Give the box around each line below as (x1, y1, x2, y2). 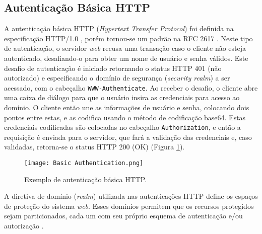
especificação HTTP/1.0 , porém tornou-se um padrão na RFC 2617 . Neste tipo (4, 33, 253, 43)
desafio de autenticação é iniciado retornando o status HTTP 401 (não (4, 62, 222, 73)
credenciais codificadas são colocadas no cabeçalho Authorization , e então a (4, 122, 241, 132)
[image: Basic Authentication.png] (24, 160, 144, 167)
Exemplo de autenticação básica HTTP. (24, 174, 147, 184)
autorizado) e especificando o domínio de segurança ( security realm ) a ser (4, 72, 230, 83)
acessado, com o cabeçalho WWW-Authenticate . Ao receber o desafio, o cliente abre (4, 82, 258, 93)
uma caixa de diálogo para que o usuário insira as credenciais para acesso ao (4, 92, 240, 103)
